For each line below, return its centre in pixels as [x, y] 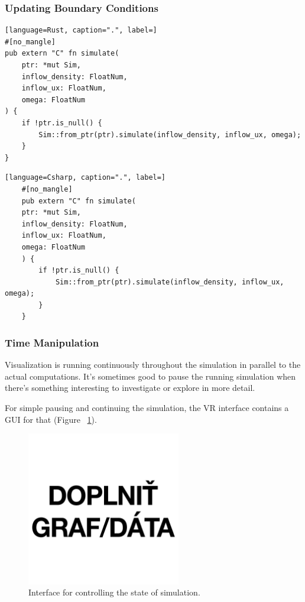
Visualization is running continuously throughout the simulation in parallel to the [153, 365]
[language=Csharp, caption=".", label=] [85, 178]
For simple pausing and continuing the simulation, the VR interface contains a [147, 408]
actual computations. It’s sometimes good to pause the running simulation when [150, 376]
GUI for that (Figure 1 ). [51, 419]
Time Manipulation [52, 342]
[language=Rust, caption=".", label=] [81, 30]
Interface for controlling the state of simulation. [114, 592]
